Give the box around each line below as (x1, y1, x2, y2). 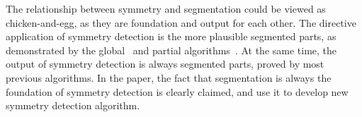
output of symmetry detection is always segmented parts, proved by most (6, 56, 324, 71)
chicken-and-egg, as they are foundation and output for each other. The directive (6, 15, 356, 30)
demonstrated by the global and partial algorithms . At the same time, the (6, 42, 337, 57)
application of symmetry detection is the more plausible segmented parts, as (6, 29, 336, 44)
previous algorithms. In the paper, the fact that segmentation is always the (6, 70, 332, 85)
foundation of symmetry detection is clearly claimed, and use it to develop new (6, 84, 349, 99)
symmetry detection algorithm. (6, 98, 140, 113)
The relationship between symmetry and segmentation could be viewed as (6, 1, 326, 16)
